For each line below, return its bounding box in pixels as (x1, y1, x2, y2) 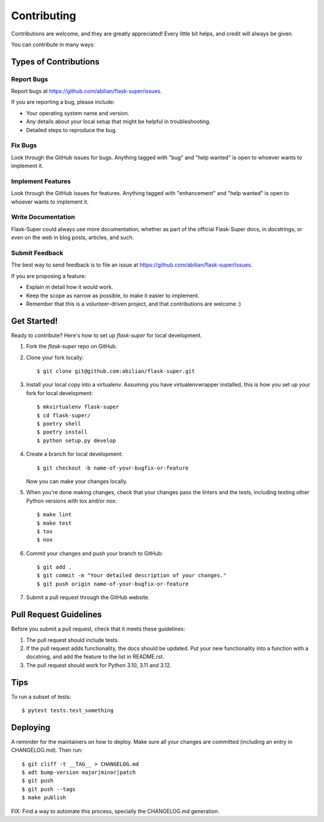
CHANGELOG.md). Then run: (11, 746, 83, 754)
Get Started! (11, 316, 58, 326)
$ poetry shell (37, 420, 82, 427)
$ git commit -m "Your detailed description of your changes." (37, 572, 227, 579)
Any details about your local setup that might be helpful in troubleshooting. (26, 118, 211, 125)
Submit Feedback (11, 249, 64, 258)
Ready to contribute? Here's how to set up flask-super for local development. (11, 331, 202, 339)
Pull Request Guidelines (11, 609, 102, 620)
